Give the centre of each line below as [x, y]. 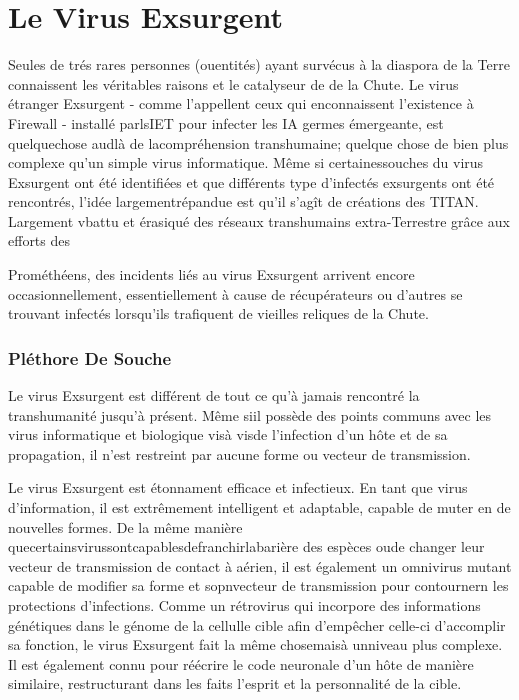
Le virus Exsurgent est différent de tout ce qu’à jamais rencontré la [214, 395]
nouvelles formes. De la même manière [125, 526]
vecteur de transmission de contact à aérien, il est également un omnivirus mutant [260, 565]
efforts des [39, 240]
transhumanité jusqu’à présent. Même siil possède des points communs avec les [250, 414]
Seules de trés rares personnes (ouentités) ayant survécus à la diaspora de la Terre [259, 64]
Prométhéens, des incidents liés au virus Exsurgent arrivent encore [211, 274]
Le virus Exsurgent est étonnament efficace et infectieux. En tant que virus [238, 487]
